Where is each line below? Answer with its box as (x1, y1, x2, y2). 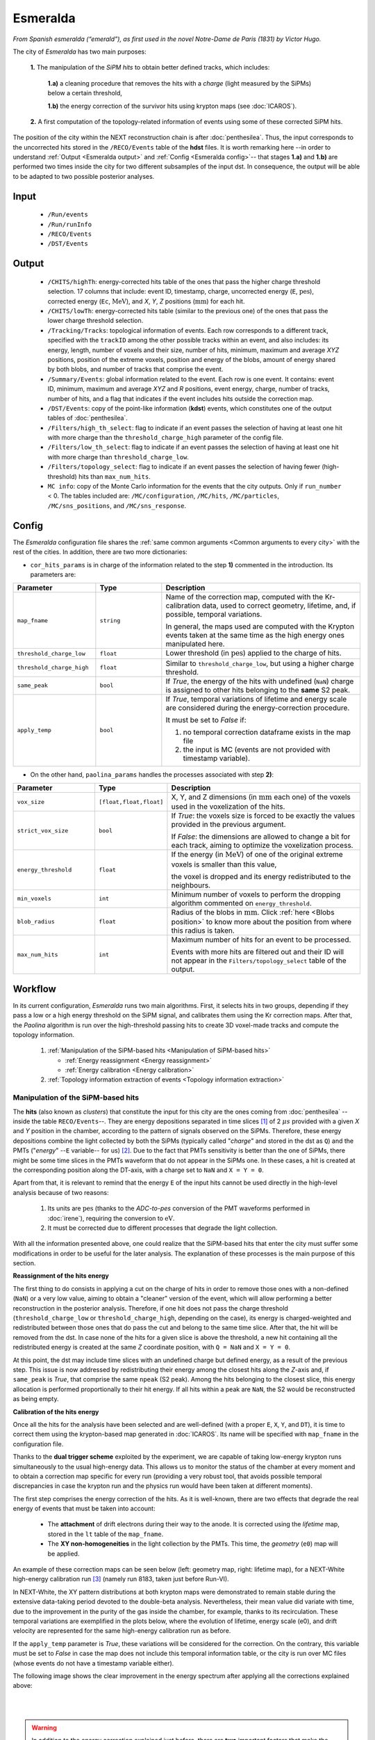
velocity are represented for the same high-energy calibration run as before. (12, 1627, 231, 1635)
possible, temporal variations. (165, 610, 262, 619)
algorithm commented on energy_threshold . (171, 898, 312, 908)
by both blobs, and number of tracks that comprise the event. (47, 365, 224, 374)
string (99, 617, 121, 624)
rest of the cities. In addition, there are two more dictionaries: (12, 548, 187, 556)
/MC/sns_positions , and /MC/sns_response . (47, 501, 187, 509)
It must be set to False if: (165, 715, 247, 725)
